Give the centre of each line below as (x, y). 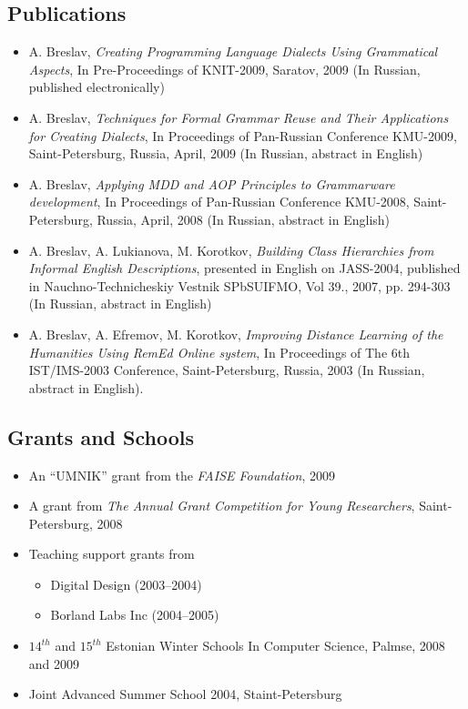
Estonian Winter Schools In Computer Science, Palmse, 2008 (275, 646)
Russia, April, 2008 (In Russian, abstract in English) (244, 219)
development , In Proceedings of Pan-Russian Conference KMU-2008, (219, 202)
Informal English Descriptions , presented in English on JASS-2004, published (244, 268)
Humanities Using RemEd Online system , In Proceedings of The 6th (219, 352)
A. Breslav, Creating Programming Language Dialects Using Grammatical (233, 51)
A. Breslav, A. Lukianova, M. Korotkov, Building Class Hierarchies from (231, 250)
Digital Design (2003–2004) (126, 584)
